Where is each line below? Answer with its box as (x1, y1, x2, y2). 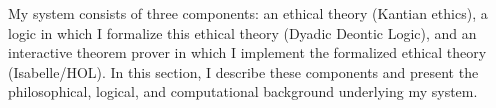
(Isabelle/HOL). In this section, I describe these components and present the (8, 61, 479, 82)
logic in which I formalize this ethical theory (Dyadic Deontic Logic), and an (8, 22, 477, 43)
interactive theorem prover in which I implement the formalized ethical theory (8, 42, 487, 63)
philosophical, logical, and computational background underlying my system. (8, 81, 478, 102)
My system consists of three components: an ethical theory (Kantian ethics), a (8, 3, 488, 23)
